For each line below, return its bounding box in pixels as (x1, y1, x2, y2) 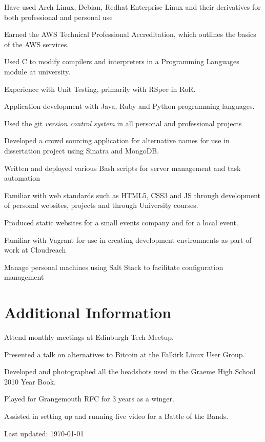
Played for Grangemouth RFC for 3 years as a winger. (4, 393, 174, 404)
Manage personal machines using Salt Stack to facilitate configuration (4, 261, 223, 272)
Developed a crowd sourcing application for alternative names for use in (4, 135, 230, 146)
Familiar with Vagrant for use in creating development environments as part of (4, 234, 252, 245)
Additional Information (4, 302, 172, 323)
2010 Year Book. (4, 376, 56, 387)
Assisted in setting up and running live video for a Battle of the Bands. (4, 410, 229, 421)
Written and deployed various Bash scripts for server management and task (4, 162, 241, 173)
